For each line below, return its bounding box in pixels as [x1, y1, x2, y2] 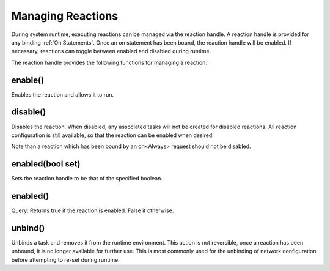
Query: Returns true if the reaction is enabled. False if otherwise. [11, 207, 174, 214]
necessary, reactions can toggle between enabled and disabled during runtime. [11, 48, 211, 55]
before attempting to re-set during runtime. [11, 256, 120, 263]
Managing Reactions [11, 9, 119, 23]
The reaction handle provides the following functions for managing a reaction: [11, 59, 208, 66]
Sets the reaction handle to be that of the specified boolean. [11, 175, 163, 182]
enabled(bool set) [11, 159, 81, 169]
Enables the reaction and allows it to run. [11, 91, 114, 98]
